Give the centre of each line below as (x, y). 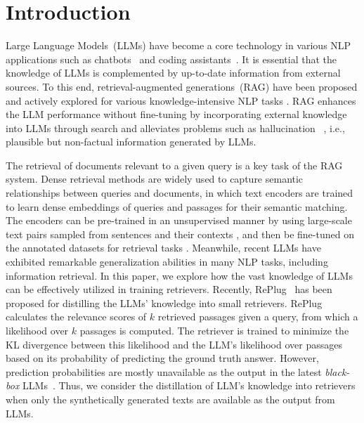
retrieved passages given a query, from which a (258, 317)
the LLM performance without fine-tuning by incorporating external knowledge (176, 114)
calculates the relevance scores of (76, 317)
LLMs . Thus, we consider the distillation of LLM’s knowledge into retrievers (189, 385)
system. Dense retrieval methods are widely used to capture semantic (155, 179)
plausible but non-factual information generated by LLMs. (131, 142)
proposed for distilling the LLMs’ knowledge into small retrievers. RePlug (164, 302)
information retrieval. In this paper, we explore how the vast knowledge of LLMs (179, 275)
